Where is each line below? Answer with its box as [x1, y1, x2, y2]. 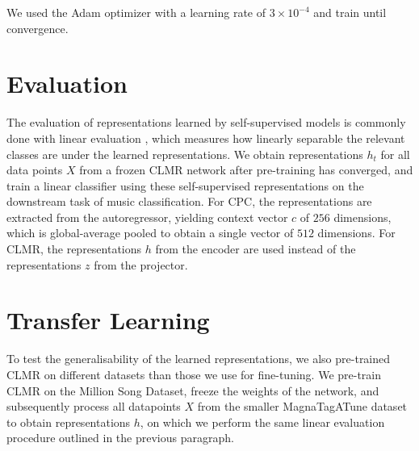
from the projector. [94, 256, 188, 273]
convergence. [6, 19, 69, 36]
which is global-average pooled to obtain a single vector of [6, 224, 294, 241]
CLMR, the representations [6, 240, 142, 257]
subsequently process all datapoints [6, 398, 181, 415]
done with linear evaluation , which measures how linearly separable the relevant [6, 129, 405, 146]
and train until [313, 4, 387, 20]
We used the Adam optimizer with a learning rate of [6, 4, 266, 20]
